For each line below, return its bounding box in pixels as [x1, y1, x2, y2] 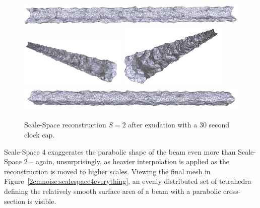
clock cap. [24, 129, 55, 140]
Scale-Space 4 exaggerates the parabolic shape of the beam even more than [4, 146, 236, 157]
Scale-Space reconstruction [24, 119, 106, 130]
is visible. [27, 195, 56, 206]
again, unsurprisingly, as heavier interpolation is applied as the [35, 156, 230, 167]
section [4, 195, 26, 206]
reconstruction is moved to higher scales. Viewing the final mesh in [4, 166, 211, 176]
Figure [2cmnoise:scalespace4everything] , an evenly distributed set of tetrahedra [4, 176, 251, 186]
